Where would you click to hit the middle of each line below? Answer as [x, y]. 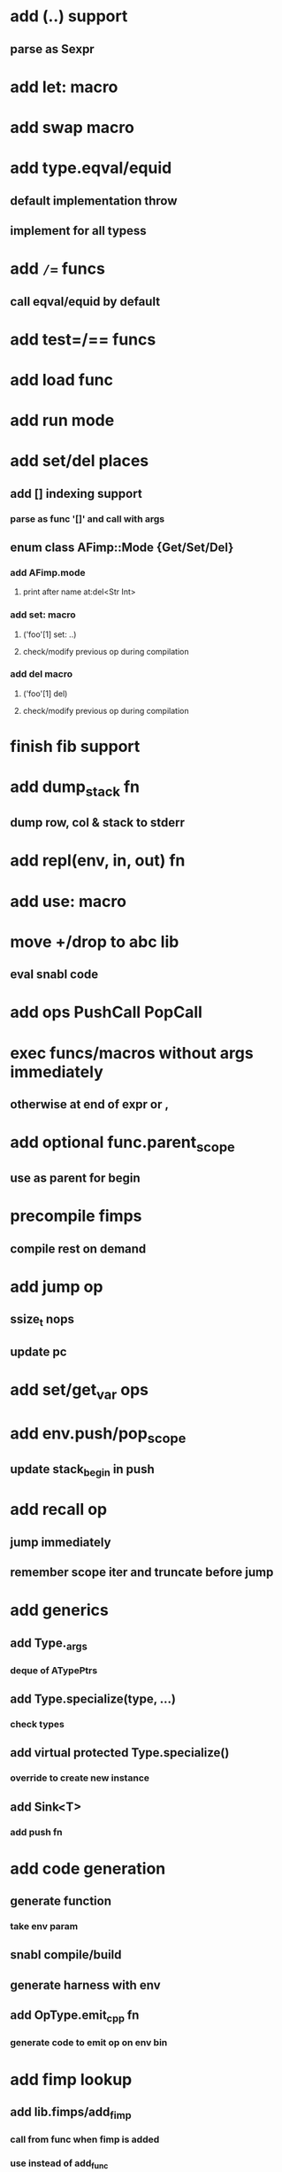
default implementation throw [94, 201]
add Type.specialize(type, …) [93, 1699]
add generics [59, 1610]
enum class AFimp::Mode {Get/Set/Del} [122, 547]
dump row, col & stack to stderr [97, 822]
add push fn [36, 1832]
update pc [38, 1351]
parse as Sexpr [53, 49]
